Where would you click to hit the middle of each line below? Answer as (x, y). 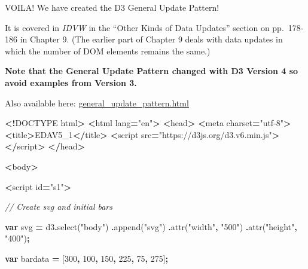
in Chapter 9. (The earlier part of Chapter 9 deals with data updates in (151, 39)
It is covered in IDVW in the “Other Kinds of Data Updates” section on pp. (144, 27)
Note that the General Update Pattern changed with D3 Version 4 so (152, 71)
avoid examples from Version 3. (71, 82)
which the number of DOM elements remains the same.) (108, 51)
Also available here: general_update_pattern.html (97, 103)
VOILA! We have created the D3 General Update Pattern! (112, 7)
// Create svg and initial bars (59, 207)
